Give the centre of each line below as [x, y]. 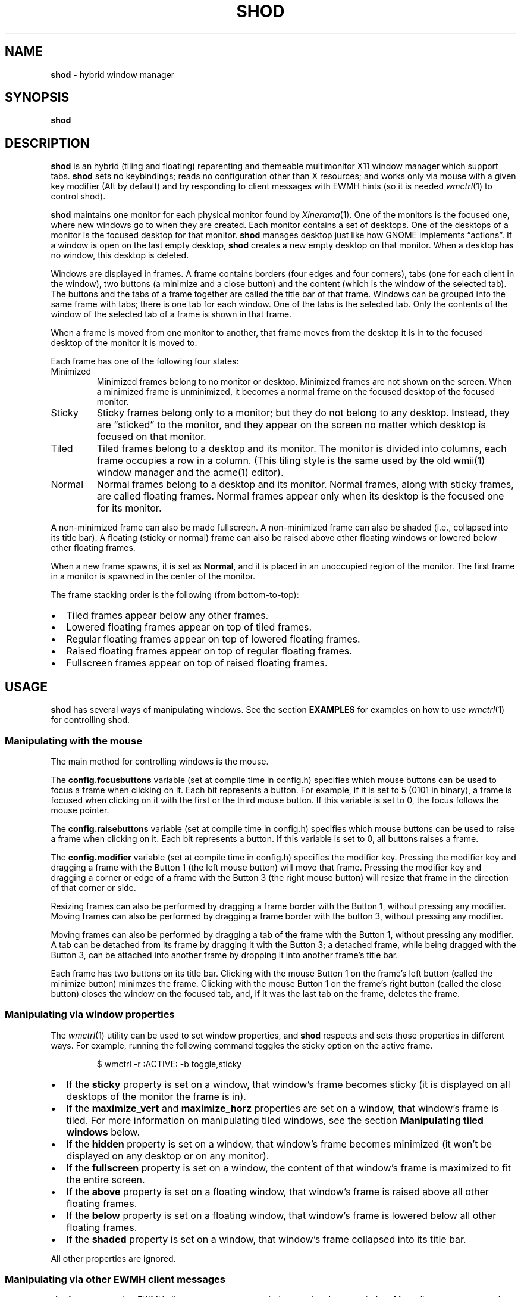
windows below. [103, 1132]
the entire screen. [106, 1179]
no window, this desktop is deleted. [120, 255]
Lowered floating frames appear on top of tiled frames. [189, 627]
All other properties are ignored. [113, 1258]
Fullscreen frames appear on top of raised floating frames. [197, 663]
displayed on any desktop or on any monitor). [168, 1156]
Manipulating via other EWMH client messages [115, 1279]
